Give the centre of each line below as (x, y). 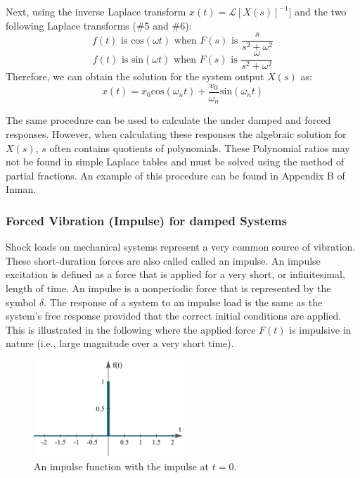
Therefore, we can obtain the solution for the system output (135, 76)
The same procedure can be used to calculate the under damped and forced (168, 120)
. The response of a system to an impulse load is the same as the (183, 302)
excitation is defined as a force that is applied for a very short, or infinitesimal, (175, 274)
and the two (321, 11)
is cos (133, 40)
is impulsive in (320, 329)
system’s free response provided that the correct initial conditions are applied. (174, 316)
